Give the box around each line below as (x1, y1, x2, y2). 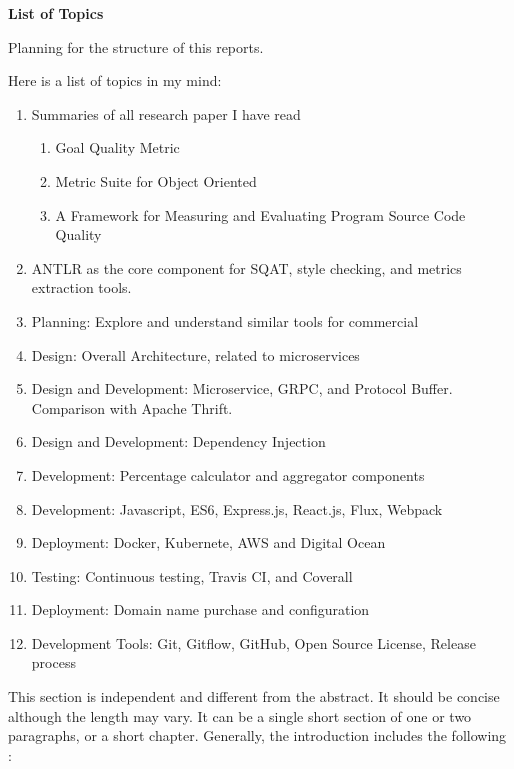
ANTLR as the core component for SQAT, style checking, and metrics (31, 257, 462, 278)
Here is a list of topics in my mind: (8, 70, 222, 91)
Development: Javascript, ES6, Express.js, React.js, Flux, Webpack (31, 498, 443, 519)
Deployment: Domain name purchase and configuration (31, 599, 370, 620)
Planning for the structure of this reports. (8, 36, 264, 57)
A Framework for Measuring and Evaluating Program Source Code (55, 204, 466, 225)
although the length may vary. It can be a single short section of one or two (8, 705, 472, 726)
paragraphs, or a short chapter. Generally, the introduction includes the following (8, 725, 507, 746)
